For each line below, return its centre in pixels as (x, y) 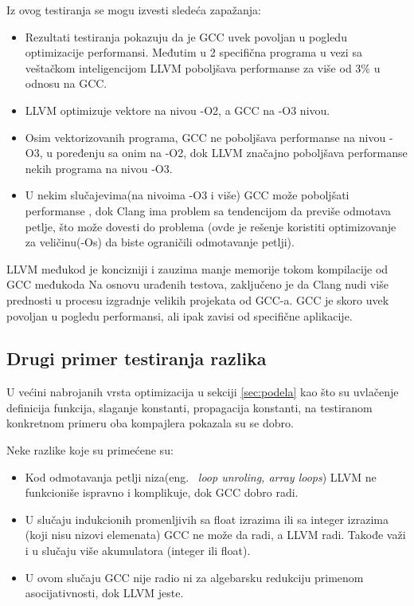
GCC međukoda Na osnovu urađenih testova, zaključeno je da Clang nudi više (197, 284)
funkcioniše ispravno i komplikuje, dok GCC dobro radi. (162, 492)
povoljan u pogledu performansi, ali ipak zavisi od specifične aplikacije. (180, 315)
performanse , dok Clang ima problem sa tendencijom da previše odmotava (208, 210)
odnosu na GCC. (66, 83)
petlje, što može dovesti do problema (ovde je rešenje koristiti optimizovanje (211, 226)
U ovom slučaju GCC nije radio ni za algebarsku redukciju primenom (194, 577)
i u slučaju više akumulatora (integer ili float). (138, 551)
